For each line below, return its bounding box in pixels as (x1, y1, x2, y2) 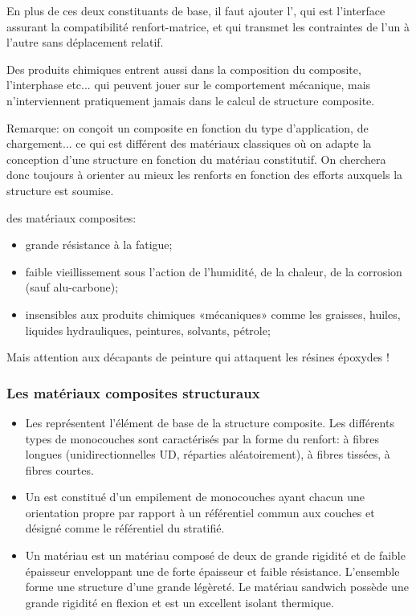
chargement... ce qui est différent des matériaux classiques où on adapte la (6, 135, 372, 152)
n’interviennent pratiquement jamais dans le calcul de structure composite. (6, 92, 375, 108)
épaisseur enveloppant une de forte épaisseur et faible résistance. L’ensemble (25, 562, 400, 579)
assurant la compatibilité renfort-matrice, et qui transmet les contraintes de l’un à (6, 18, 410, 35)
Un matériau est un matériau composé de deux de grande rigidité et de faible (25, 547, 406, 564)
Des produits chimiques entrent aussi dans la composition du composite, (6, 60, 361, 77)
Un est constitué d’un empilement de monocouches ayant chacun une (25, 488, 365, 505)
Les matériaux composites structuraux (6, 382, 260, 402)
